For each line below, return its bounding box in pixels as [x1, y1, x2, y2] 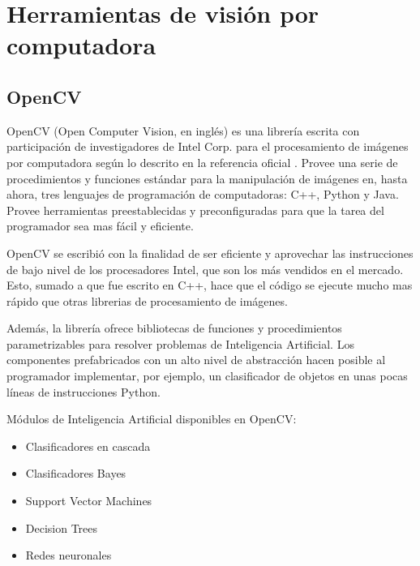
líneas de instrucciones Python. [6, 383, 161, 400]
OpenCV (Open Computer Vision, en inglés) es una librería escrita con [6, 122, 360, 139]
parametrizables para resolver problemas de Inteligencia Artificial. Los [6, 335, 354, 352]
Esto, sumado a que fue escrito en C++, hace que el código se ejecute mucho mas [6, 277, 413, 294]
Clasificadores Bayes [25, 465, 126, 482]
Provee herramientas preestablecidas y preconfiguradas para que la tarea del [6, 201, 384, 218]
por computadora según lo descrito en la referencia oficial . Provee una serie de [6, 153, 398, 170]
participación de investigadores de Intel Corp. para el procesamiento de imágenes [6, 138, 409, 155]
